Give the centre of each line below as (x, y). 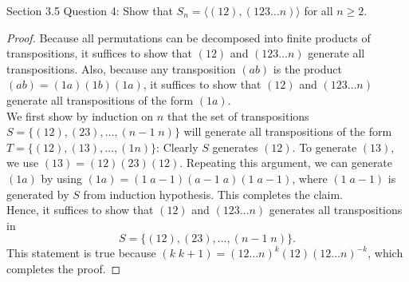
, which (385, 253)
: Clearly (177, 147)
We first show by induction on (80, 115)
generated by (38, 194)
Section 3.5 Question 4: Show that (90, 10)
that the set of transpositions (238, 115)
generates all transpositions (336, 210)
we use (23, 163)
